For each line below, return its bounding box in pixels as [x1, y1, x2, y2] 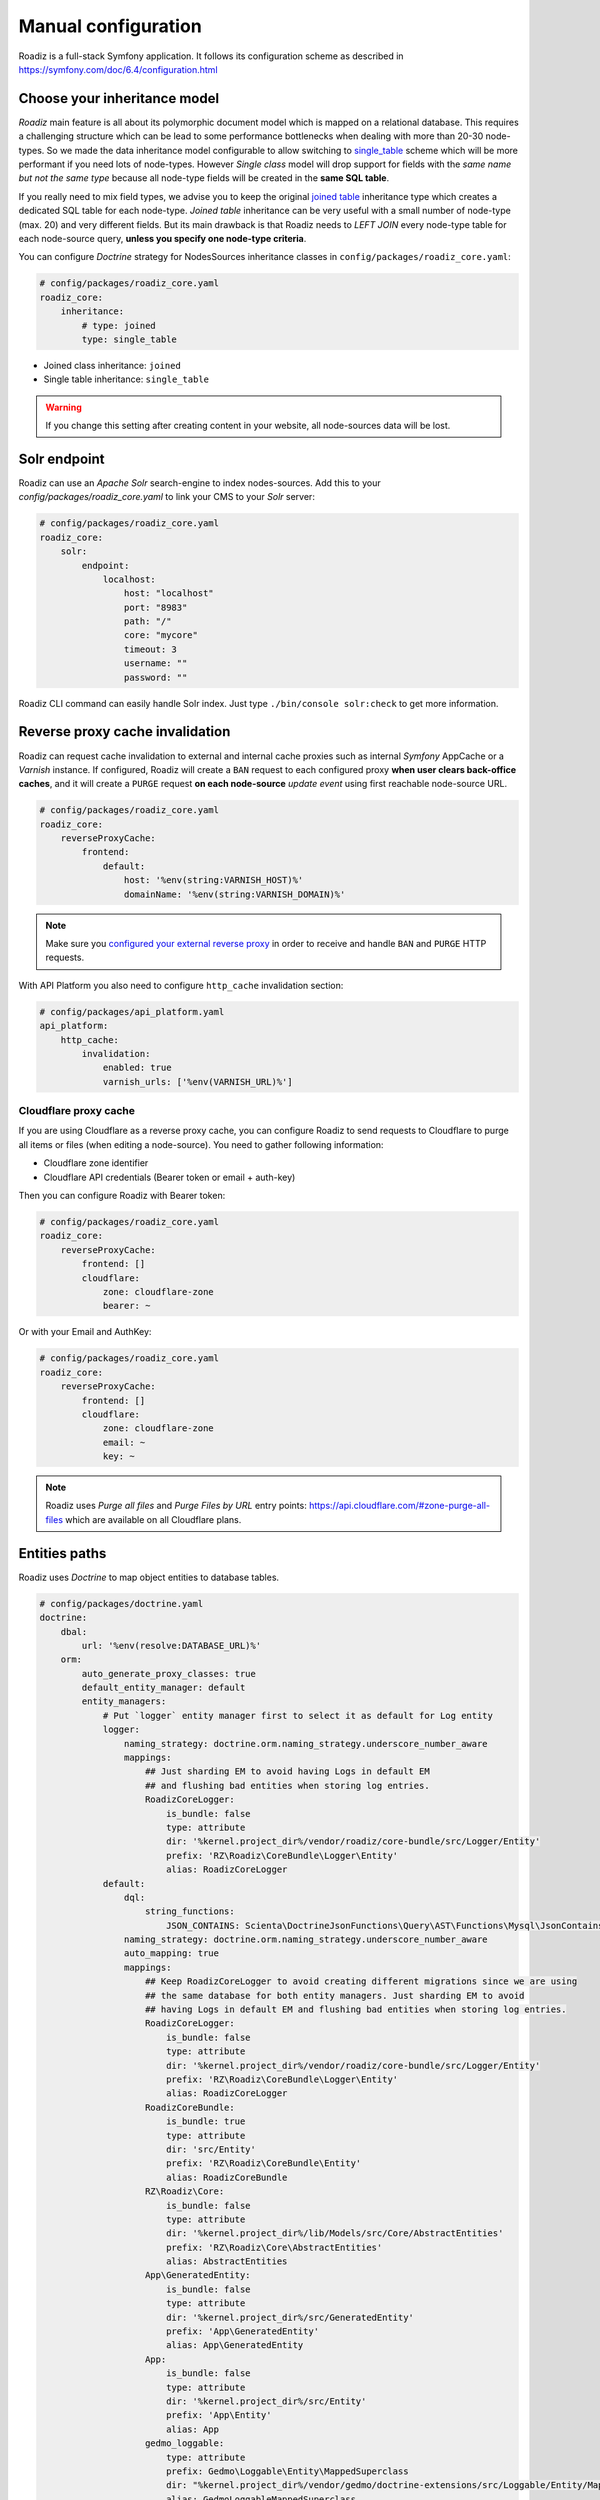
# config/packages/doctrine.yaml [39, 1598, 204, 1609]
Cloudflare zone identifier [43, 1157, 149, 1169]
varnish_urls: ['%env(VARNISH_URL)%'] [102, 1076, 294, 1087]
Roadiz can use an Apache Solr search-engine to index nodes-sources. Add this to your [18, 476, 381, 489]
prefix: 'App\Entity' [165, 2410, 272, 2421]
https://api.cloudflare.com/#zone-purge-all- [308, 1500, 490, 1512]
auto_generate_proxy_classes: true [81, 1668, 257, 1679]
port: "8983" [123, 601, 188, 613]
